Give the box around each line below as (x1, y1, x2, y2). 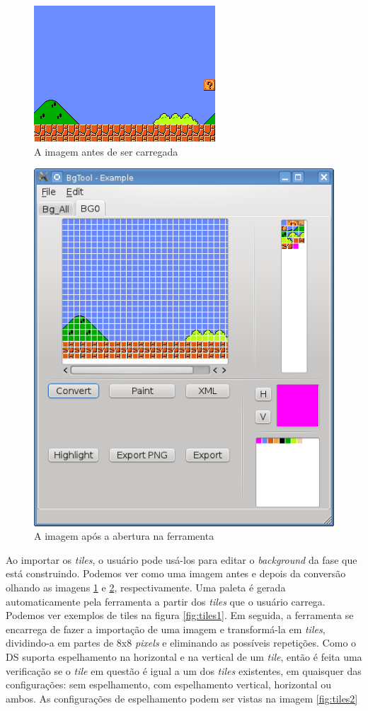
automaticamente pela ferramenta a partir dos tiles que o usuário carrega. (6, 594, 326, 608)
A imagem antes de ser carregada (34, 144, 178, 158)
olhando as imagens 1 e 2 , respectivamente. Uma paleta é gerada (6, 580, 286, 595)
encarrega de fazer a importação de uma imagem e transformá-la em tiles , (6, 621, 326, 636)
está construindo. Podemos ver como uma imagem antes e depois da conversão (6, 566, 346, 581)
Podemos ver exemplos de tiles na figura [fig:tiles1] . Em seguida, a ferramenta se (6, 608, 354, 623)
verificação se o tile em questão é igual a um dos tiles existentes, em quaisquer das (6, 663, 362, 678)
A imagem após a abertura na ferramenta (34, 528, 214, 543)
